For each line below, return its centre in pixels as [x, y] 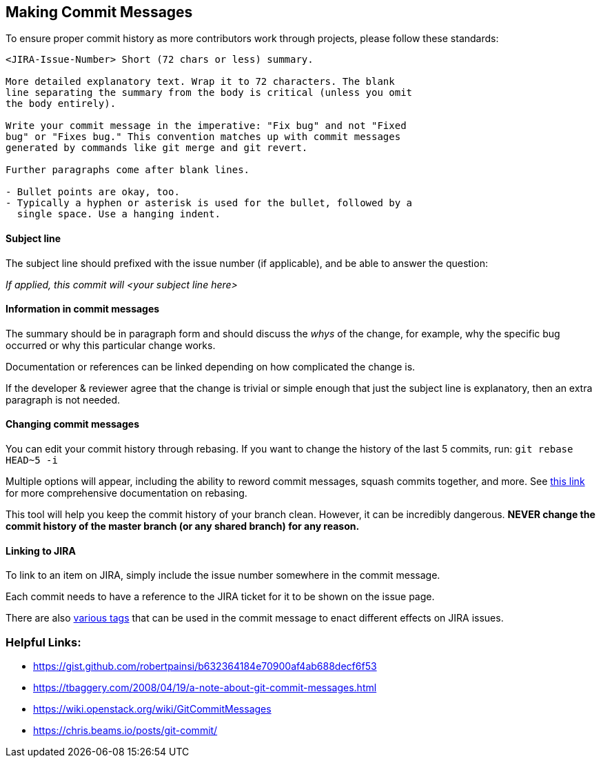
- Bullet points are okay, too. [93, 192]
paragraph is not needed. [63, 399]
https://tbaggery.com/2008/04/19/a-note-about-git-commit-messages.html [205, 688]
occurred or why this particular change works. [111, 345]
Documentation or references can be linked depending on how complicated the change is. [211, 366]
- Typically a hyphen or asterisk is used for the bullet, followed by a [209, 203]
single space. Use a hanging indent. [119, 214]
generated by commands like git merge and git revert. [157, 148]
